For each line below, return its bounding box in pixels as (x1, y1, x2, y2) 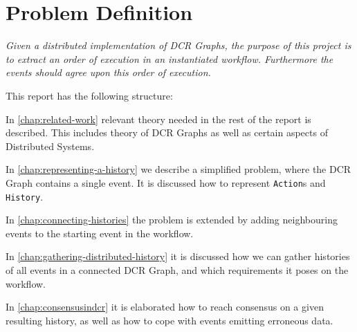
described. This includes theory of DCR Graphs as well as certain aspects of (6, 125, 328, 140)
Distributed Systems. (6, 138, 95, 153)
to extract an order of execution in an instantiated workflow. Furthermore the (6, 51, 333, 66)
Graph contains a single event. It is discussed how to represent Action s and (6, 175, 326, 190)
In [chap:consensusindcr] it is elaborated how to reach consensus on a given (6, 299, 324, 314)
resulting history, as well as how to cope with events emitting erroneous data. (6, 313, 333, 327)
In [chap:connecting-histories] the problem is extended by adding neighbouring (6, 212, 338, 227)
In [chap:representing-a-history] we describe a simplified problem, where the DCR (6, 162, 351, 176)
